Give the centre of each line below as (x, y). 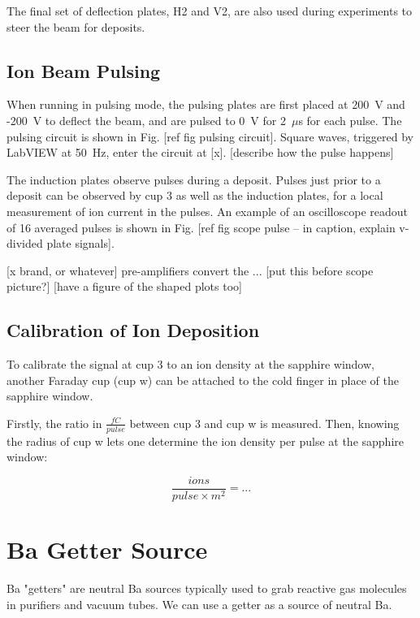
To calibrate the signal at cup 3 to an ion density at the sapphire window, (191, 364)
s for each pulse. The (350, 120)
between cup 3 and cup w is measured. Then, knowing (264, 423)
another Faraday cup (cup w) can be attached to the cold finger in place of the (203, 380)
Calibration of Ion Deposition (133, 330)
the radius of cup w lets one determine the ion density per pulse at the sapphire (205, 441)
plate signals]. (80, 243)
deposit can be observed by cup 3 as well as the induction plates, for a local (195, 195)
